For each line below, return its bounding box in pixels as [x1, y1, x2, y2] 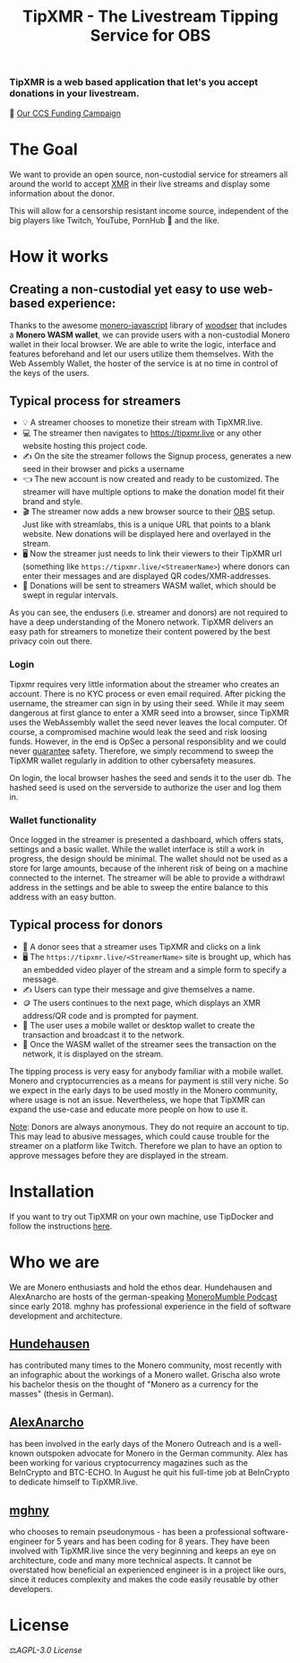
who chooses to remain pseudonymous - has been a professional [9, 1527, 252, 1537]
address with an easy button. [9, 891, 116, 902]
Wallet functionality [9, 814, 97, 827]
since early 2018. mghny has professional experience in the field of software [9, 1300, 291, 1311]
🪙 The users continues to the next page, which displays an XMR [21, 997, 261, 1008]
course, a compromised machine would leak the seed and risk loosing [9, 726, 268, 737]
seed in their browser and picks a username [21, 464, 185, 475]
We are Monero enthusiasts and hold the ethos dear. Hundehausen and [9, 1282, 272, 1292]
